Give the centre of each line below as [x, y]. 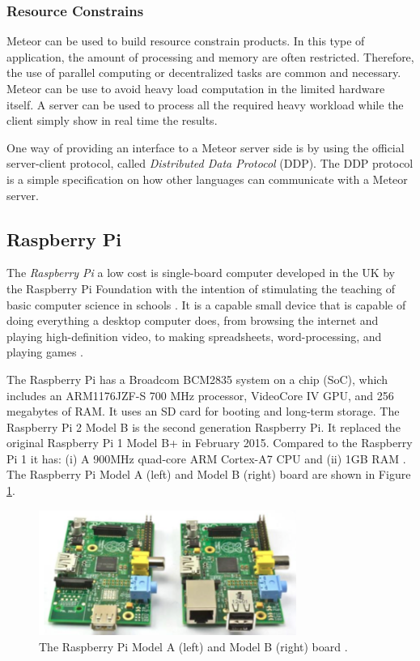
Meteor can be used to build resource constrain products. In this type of [186, 41]
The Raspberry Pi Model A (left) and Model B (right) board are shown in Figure [209, 474]
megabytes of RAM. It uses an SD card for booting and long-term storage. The [203, 411]
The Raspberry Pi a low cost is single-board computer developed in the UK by [201, 273]
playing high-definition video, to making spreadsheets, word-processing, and [194, 336]
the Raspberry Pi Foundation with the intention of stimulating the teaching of [201, 288]
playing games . [45, 352]
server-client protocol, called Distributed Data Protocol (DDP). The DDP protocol [210, 163]
